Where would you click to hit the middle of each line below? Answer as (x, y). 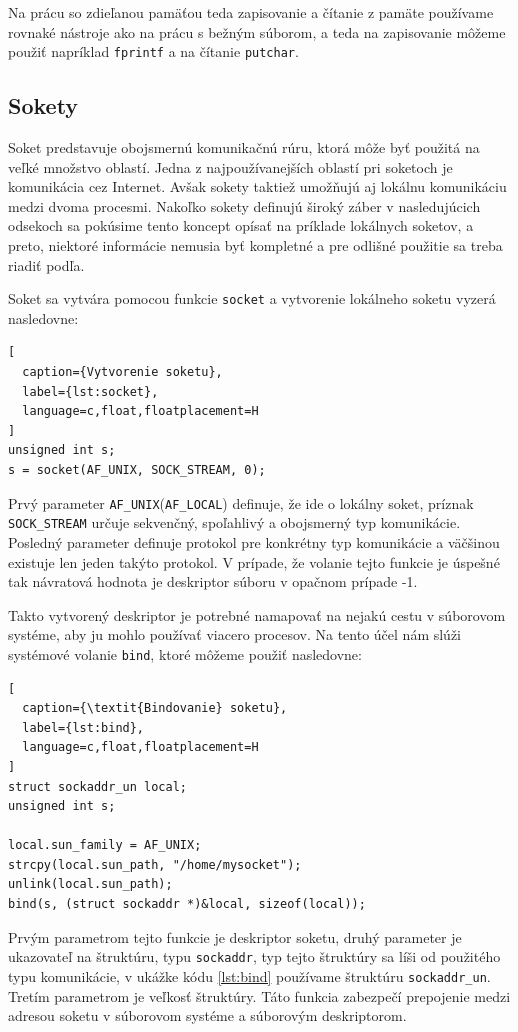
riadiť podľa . (46, 264)
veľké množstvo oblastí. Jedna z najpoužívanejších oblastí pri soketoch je (230, 166)
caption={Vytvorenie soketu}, (122, 372)
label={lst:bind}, (83, 727)
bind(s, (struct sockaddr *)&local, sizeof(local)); (187, 904)
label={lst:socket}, (90, 391)
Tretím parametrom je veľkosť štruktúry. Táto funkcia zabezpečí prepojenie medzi (259, 995)
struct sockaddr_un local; (97, 786)
